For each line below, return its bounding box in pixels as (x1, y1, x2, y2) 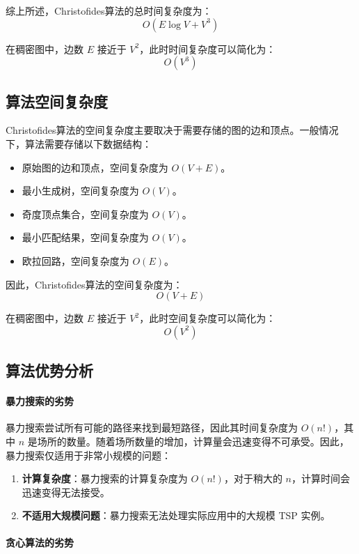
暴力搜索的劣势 (6, 394, 74, 408)
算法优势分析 (6, 360, 93, 381)
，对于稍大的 (223, 471, 282, 486)
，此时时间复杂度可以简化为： (139, 41, 276, 56)
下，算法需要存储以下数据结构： (6, 136, 152, 151)
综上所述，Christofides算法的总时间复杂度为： (6, 3, 212, 17)
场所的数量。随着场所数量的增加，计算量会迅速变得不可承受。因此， (37, 433, 349, 448)
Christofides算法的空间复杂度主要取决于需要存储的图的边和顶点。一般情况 (6, 123, 339, 137)
